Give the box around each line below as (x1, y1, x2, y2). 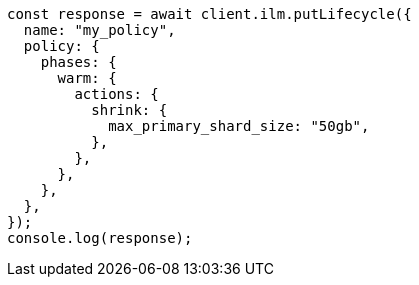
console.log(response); (7, 230, 193, 246)
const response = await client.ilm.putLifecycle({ (7, 6, 412, 22)
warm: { (57, 70, 117, 86)
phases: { (40, 54, 117, 70)
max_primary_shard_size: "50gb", (108, 118, 370, 134)
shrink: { (91, 102, 168, 118)
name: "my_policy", (23, 22, 176, 38)
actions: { (74, 86, 159, 102)
